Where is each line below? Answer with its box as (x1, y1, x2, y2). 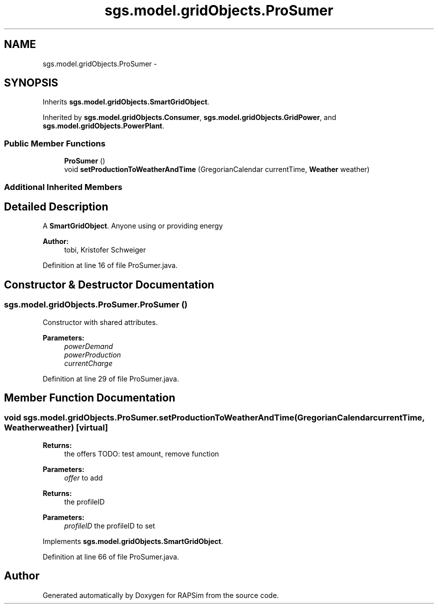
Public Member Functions (4, 138, 105, 148)
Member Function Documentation (4, 391, 175, 404)
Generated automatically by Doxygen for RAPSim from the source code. (42, 590, 279, 599)
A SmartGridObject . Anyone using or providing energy (42, 221, 223, 230)
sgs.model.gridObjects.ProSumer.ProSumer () (4, 299, 187, 310)
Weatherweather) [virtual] (4, 422, 108, 433)
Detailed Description (4, 200, 108, 213)
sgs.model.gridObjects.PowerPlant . (42, 121, 164, 130)
